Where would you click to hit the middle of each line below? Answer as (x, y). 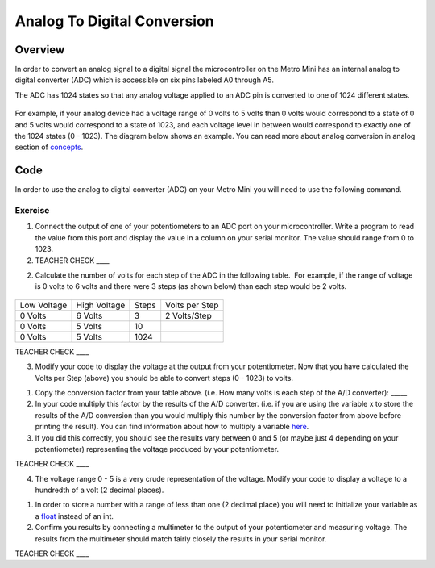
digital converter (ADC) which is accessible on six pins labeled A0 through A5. (144, 80)
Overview (40, 50)
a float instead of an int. (75, 516)
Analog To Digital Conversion (115, 21)
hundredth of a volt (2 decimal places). (99, 490)
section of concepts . (49, 147)
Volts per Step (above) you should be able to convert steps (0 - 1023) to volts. (164, 378)
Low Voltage (43, 305)
